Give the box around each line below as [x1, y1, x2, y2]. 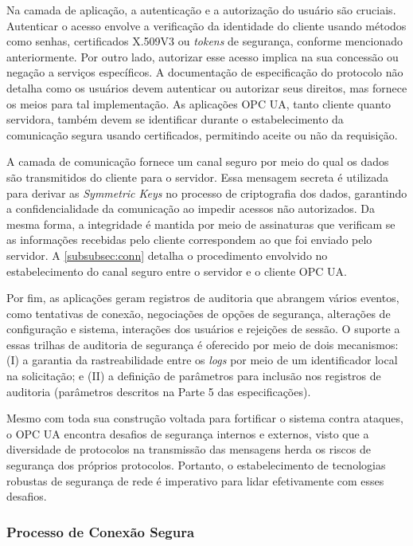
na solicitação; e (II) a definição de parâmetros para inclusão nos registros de [6, 367, 381, 384]
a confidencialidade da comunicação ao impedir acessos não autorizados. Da [6, 200, 375, 217]
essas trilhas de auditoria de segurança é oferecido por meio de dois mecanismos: [6, 336, 399, 352]
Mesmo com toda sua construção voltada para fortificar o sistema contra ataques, [6, 410, 403, 426]
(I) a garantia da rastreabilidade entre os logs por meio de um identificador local [6, 352, 398, 368]
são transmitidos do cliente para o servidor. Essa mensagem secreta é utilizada [6, 168, 389, 185]
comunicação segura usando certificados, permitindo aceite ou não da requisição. [6, 126, 398, 143]
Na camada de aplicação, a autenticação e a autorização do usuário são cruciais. [6, 2, 396, 18]
